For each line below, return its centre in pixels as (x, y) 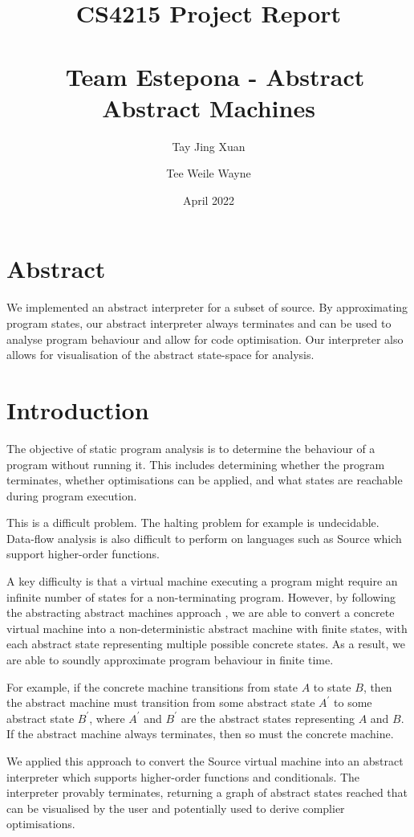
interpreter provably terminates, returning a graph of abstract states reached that (207, 792)
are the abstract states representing (268, 718)
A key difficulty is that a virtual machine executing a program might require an (202, 581)
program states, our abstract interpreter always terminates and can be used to (199, 323)
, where (107, 718)
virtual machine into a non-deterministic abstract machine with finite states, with (207, 628)
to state (332, 686)
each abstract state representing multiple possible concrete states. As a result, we (206, 644)
